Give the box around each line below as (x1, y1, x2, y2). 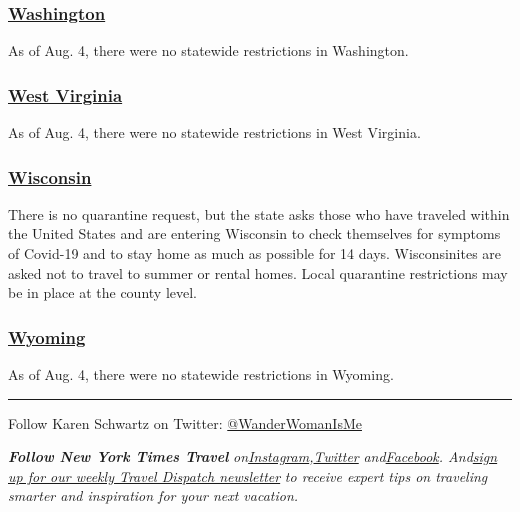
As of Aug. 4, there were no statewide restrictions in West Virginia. (8, 122, 421, 143)
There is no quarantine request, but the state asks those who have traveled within (8, 203, 510, 224)
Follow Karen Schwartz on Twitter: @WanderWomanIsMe (8, 412, 362, 433)
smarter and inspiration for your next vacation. (8, 485, 299, 506)
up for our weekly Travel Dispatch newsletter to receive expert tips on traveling (8, 465, 488, 486)
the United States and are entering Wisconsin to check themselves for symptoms (8, 223, 501, 244)
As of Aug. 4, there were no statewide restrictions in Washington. (8, 40, 409, 61)
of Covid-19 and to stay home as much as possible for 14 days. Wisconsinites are (8, 243, 502, 264)
